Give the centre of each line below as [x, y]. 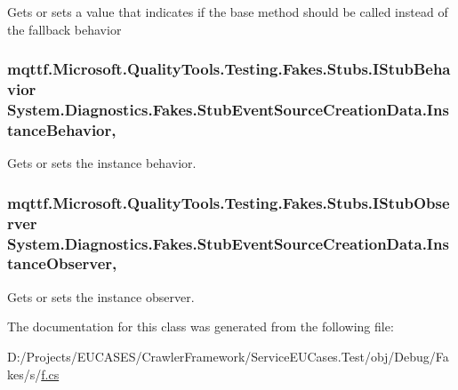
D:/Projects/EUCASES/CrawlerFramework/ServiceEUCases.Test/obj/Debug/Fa [228, 356]
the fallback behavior [64, 29]
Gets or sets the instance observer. [101, 296]
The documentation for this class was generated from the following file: [201, 326]
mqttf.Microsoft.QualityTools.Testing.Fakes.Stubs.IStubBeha [229, 69]
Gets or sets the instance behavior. [102, 163]
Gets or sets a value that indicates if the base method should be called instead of [228, 12]
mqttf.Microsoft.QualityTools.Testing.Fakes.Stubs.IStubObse [229, 202]
